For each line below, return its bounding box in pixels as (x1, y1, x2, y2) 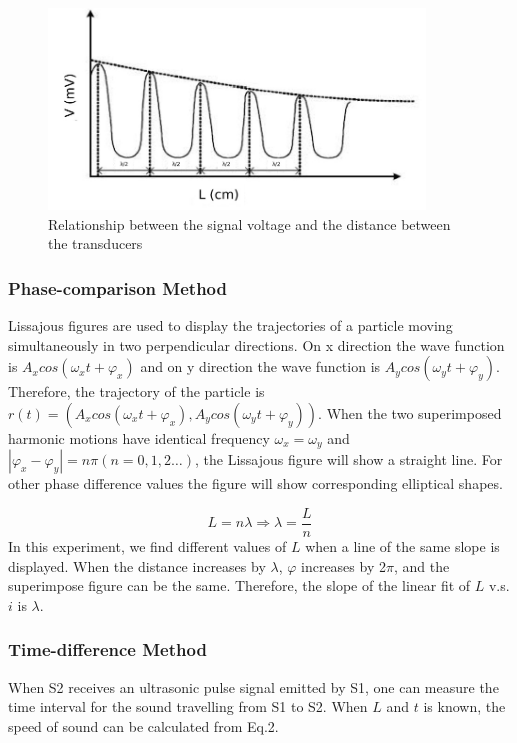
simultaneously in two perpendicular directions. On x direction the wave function (8, 334, 505, 355)
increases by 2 (301, 555, 386, 576)
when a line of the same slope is (305, 536, 500, 557)
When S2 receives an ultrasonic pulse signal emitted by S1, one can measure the (8, 676, 499, 697)
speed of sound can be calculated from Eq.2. (8, 715, 279, 736)
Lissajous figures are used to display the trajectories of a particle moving (8, 315, 453, 336)
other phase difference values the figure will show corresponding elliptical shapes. (8, 473, 503, 494)
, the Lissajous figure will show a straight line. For (194, 449, 503, 470)
